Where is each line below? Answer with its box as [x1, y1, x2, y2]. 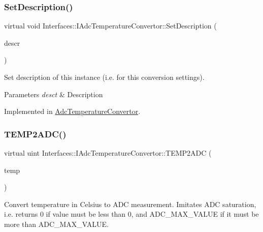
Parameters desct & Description [4, 89, 103, 99]
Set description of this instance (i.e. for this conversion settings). [4, 72, 205, 82]
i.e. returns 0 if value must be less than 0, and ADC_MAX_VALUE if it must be [4, 209, 259, 219]
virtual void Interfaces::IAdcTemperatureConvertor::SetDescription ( [4, 20, 217, 31]
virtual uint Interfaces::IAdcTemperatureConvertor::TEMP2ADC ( [4, 148, 212, 158]
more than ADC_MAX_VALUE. [4, 218, 109, 229]
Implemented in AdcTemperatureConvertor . [4, 106, 141, 117]
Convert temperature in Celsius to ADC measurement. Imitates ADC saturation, [4, 198, 256, 209]
